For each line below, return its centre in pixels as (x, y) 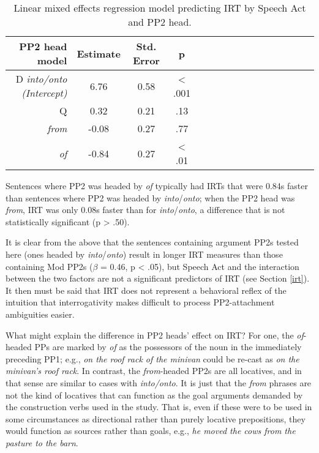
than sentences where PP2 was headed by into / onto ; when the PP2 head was (150, 197)
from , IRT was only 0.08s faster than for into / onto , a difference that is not (145, 210)
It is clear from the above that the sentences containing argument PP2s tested (152, 242)
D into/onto (41, 79)
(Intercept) (44, 93)
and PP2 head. (160, 22)
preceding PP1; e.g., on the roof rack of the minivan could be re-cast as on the (152, 358)
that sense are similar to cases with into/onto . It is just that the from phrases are (159, 382)
